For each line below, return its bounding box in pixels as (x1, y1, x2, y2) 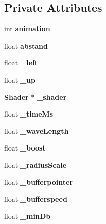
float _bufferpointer (4, 176, 73, 187)
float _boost (4, 142, 46, 153)
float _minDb (4, 210, 51, 221)
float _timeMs (4, 108, 54, 119)
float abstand (4, 40, 48, 51)
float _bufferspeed (4, 194, 67, 204)
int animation (4, 23, 50, 34)
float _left (4, 57, 38, 68)
